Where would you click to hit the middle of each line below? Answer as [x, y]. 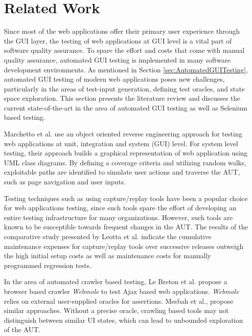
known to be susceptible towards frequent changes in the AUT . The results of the [126, 227]
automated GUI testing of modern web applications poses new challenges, [115, 79]
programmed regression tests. [48, 265]
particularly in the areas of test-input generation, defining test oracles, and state [125, 88]
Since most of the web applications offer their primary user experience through [122, 31]
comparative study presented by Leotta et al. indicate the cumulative [108, 236]
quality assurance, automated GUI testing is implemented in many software [117, 59]
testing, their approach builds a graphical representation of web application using [126, 153]
